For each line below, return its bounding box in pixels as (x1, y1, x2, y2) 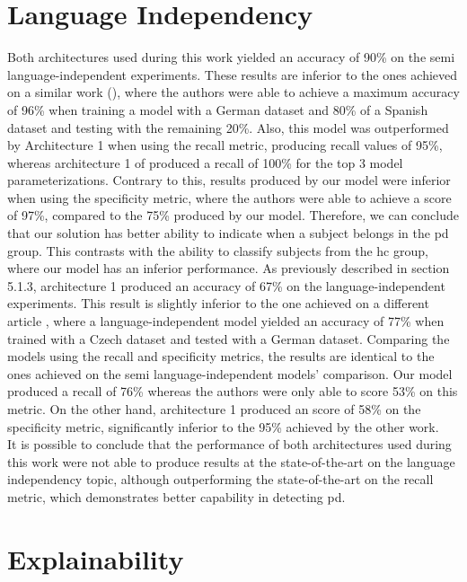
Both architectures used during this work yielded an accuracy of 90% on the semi (7, 48, 455, 66)
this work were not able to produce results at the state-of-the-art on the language (7, 452, 455, 471)
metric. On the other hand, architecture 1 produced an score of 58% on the (7, 400, 421, 418)
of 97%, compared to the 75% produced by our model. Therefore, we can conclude (7, 206, 460, 225)
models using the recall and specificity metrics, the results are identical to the (7, 347, 435, 366)
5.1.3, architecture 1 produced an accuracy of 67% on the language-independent (7, 276, 445, 295)
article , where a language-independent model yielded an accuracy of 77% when (7, 312, 445, 331)
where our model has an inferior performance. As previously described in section (7, 259, 450, 278)
